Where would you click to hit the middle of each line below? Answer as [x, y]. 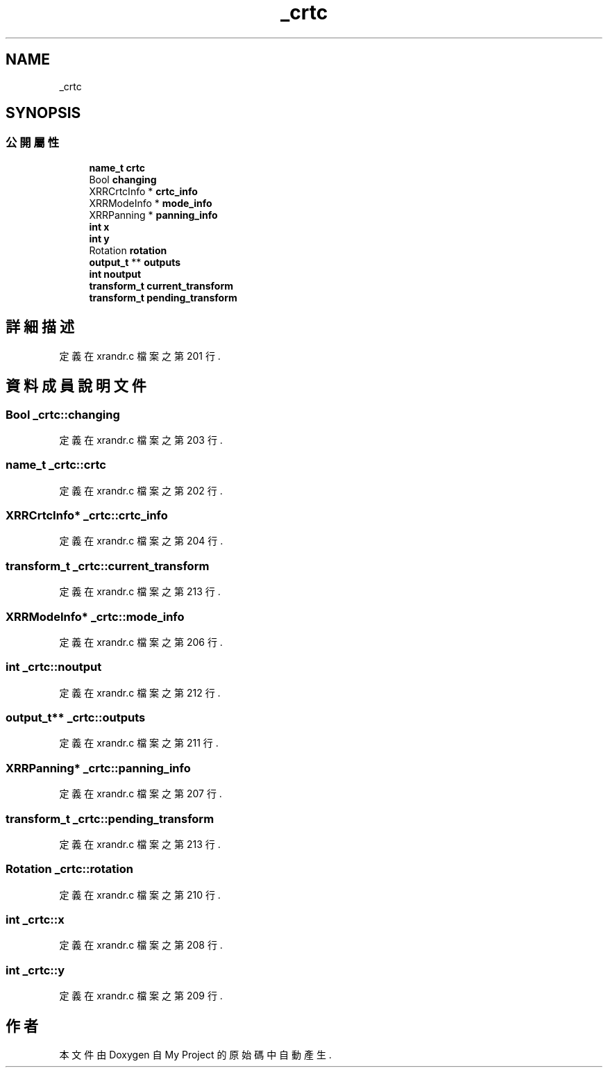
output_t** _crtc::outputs [76, 717]
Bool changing [123, 179]
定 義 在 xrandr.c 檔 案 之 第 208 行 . [141, 945]
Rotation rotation [128, 250]
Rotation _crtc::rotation [69, 869]
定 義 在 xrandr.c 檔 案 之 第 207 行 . [141, 794]
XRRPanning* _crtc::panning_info [98, 768]
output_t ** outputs [135, 262]
